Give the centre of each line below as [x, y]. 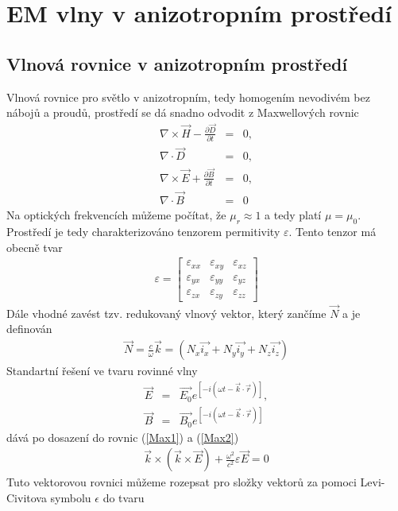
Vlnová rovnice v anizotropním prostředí [177, 63]
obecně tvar [35, 247]
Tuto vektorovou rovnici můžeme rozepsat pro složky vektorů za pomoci [182, 482]
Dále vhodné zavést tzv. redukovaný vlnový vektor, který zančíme [166, 313]
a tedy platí [293, 215]
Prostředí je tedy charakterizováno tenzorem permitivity [143, 231]
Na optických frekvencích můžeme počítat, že [116, 215]
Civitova [27, 498]
